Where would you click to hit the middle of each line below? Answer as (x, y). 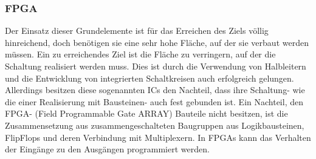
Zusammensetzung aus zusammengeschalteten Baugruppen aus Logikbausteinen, (155, 125)
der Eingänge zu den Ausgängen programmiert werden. (107, 149)
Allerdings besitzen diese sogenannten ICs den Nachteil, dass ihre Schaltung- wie (155, 90)
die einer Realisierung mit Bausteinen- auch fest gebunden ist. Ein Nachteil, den (154, 101)
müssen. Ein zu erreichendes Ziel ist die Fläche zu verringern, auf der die (140, 54)
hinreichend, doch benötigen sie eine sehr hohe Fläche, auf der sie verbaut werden (157, 42)
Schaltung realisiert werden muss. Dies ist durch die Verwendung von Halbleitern (156, 66)
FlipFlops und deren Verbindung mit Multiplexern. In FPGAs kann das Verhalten (158, 137)
